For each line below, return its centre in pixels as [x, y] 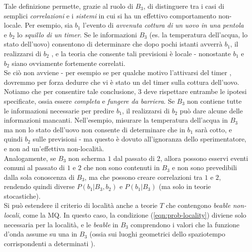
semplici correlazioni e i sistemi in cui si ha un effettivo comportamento [110, 15]
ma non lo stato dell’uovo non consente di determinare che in [94, 129]
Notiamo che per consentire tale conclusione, [70, 91]
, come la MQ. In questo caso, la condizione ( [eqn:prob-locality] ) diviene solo [133, 215]
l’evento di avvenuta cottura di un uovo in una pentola [163, 25]
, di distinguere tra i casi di [184, 6]
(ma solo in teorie [185, 186]
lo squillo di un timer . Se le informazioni [77, 34]
